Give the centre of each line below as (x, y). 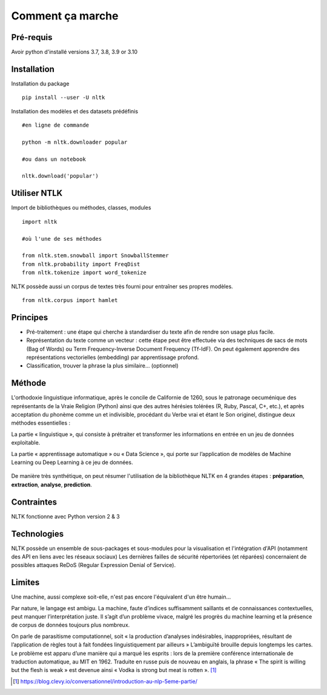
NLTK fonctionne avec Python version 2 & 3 (66, 516)
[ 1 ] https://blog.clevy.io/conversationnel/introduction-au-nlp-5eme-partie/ (105, 681)
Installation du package (40, 83)
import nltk (40, 222)
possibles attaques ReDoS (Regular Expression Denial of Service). (93, 565)
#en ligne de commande (56, 125)
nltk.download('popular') (61, 176)
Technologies (38, 534)
